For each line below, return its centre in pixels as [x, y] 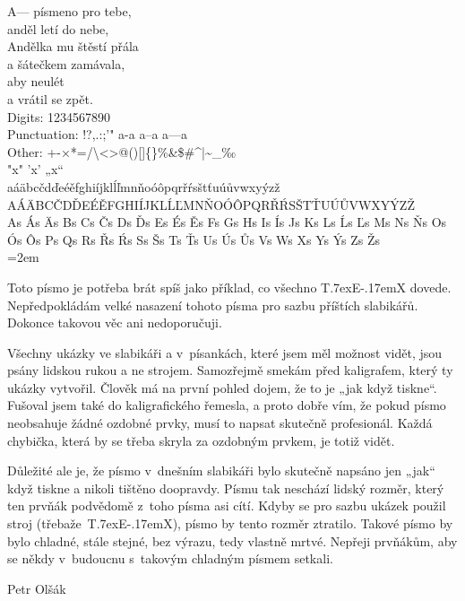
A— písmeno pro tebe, [69, 11]
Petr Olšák [37, 588]
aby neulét [36, 81]
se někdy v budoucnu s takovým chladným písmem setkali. [170, 558]
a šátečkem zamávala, [66, 63]
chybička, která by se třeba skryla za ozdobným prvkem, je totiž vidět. [201, 440]
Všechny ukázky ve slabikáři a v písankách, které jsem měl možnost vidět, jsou [225, 352]
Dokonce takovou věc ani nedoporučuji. [115, 322]
